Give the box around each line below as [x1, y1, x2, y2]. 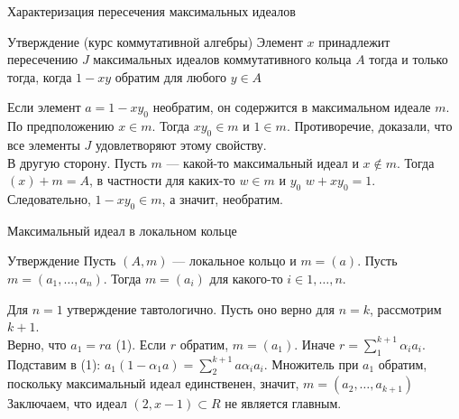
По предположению [7, 116, 115, 135]
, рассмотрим [370, 299, 442, 318]
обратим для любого [115, 67, 226, 86]
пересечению [7, 50, 78, 69]
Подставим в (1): [7, 354, 101, 373]
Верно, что [7, 334, 67, 353]
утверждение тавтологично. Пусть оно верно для [67, 299, 335, 318]
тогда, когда [7, 67, 72, 86]
